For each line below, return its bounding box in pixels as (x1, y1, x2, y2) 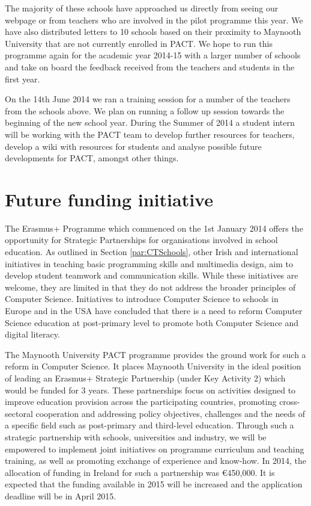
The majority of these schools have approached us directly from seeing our (5, 2, 279, 14)
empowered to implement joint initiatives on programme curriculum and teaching (5, 442, 304, 455)
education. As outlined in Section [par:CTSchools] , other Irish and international (5, 245, 298, 258)
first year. (5, 72, 40, 85)
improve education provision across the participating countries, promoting (5, 395, 277, 408)
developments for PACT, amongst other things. (5, 152, 179, 164)
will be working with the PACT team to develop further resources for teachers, (5, 128, 295, 140)
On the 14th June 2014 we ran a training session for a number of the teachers (5, 93, 291, 105)
